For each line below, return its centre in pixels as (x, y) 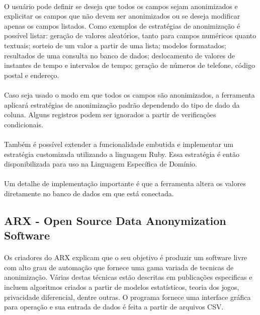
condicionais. (24, 124)
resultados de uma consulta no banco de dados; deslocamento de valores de (120, 55)
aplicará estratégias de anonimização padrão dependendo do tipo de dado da (122, 104)
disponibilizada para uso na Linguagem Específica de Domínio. (101, 164)
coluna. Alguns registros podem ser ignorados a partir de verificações (110, 114)
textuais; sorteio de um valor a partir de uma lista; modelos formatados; (115, 45)
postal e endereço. (32, 75)
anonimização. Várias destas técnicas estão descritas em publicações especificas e (128, 277)
